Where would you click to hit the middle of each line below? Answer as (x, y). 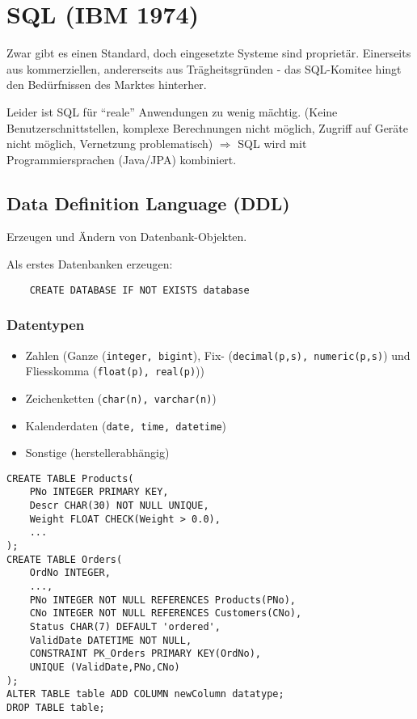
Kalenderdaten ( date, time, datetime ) (126, 425)
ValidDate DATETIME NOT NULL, (111, 640)
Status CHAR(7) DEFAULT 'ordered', (125, 626)
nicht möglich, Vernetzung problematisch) (110, 144)
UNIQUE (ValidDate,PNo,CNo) (105, 667)
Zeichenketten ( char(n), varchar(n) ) (121, 398)
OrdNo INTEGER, (70, 573)
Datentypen (46, 325)
